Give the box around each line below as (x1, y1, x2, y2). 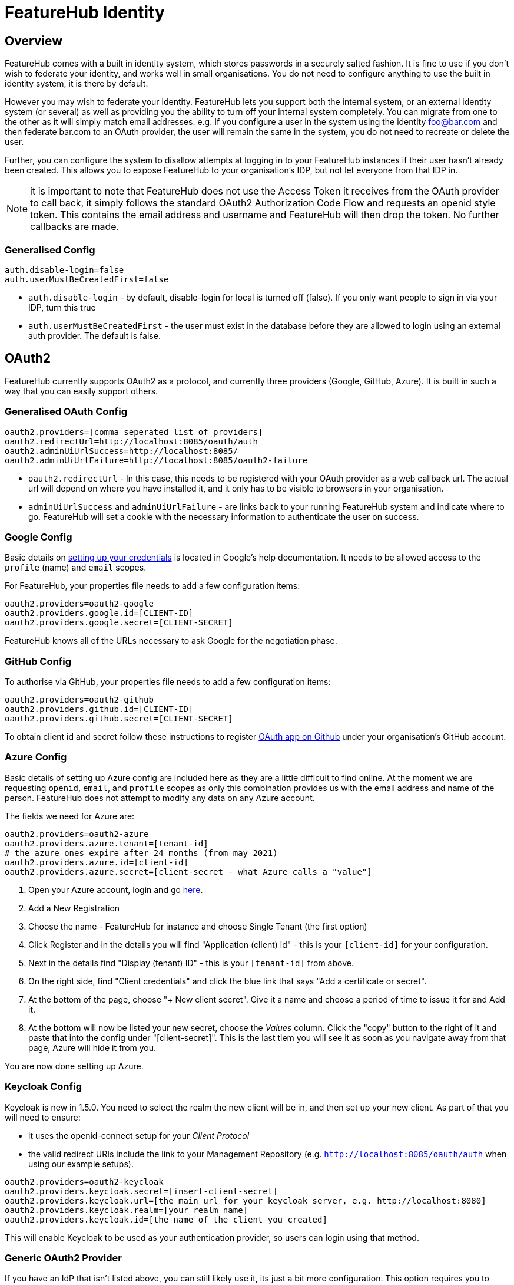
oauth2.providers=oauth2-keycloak (5, 1177, 164, 1187)
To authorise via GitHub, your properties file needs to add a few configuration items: (5, 677, 331, 687)
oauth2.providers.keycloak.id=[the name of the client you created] (5, 1214, 327, 1224)
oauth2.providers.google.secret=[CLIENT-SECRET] (5, 618, 233, 628)
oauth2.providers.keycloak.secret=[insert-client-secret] (5, 1186, 278, 1196)
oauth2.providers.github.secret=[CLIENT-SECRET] (5, 714, 233, 724)
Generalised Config (5, 243, 95, 256)
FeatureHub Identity (5, 2, 165, 22)
